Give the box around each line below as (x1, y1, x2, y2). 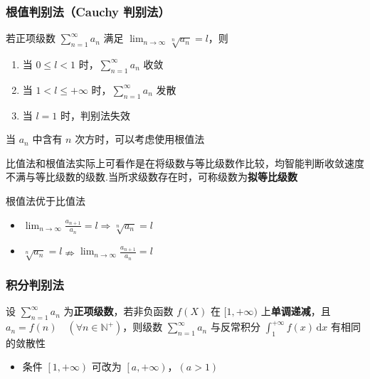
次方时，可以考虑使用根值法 (75, 132, 205, 146)
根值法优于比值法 (6, 193, 85, 208)
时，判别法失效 (60, 107, 130, 122)
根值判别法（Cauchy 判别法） (6, 2, 170, 20)
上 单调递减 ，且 (260, 304, 331, 319)
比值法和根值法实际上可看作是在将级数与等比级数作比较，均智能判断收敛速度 (6, 155, 364, 170)
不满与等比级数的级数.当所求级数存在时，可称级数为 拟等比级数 (6, 169, 297, 184)
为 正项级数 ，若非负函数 (63, 304, 174, 319)
